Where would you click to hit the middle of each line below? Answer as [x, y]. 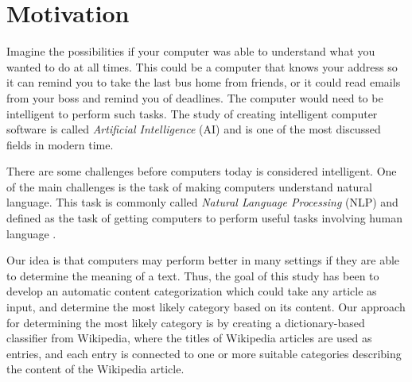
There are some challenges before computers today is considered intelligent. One [202, 171]
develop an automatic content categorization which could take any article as [192, 291]
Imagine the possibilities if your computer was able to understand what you [191, 51]
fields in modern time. [60, 144]
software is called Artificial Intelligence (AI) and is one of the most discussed [194, 129]
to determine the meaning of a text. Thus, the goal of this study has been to [193, 275]
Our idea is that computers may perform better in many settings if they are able [203, 260]
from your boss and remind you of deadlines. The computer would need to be [195, 97]
